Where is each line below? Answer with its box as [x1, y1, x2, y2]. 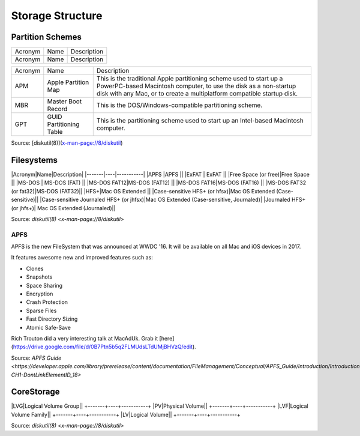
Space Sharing [26, 282, 63, 289]
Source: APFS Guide [11, 354, 62, 362]
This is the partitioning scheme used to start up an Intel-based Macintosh [96, 117, 304, 125]
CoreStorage [11, 387, 60, 397]
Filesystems [11, 155, 58, 165]
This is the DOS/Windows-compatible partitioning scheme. [96, 101, 263, 109]
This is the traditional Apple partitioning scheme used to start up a [96, 74, 283, 83]
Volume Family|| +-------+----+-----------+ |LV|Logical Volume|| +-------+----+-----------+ [11, 411, 241, 418]
